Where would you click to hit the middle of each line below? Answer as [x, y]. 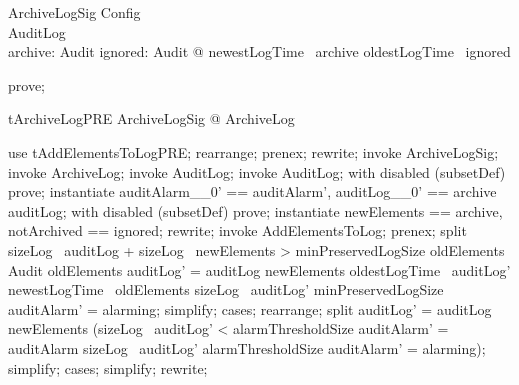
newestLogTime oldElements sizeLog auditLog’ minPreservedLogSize [226, 289]
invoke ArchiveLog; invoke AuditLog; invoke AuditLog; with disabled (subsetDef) [257, 171]
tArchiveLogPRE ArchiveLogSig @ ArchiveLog [151, 118]
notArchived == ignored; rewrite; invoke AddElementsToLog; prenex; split [237, 230]
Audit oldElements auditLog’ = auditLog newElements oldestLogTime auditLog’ [259, 269]
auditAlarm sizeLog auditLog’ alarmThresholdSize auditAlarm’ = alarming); [247, 347]
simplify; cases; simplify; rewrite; [108, 367]
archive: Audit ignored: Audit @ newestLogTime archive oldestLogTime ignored [259, 51]
